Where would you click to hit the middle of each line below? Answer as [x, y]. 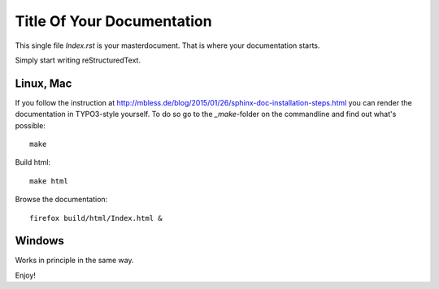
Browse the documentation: [61, 200]
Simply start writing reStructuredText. [78, 60]
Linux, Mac [43, 83]
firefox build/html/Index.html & [96, 218]
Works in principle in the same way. [74, 261]
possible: [30, 125]
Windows [39, 241]
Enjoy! [26, 275]
